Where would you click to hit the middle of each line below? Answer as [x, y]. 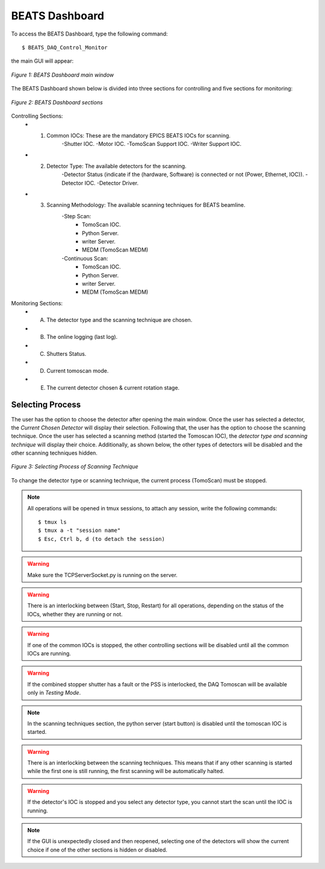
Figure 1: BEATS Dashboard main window [63, 75]
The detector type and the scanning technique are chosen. [119, 320]
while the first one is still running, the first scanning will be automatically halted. [126, 771]
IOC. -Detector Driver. [112, 183]
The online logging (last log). [82, 337]
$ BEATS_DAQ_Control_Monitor [65, 47]
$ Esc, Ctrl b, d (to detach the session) [102, 539]
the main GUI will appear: [42, 61]
